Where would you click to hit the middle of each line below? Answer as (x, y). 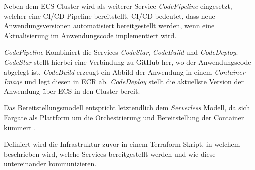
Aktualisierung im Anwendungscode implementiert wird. (90, 35)
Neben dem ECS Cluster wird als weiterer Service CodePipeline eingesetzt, (118, 6)
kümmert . (20, 127)
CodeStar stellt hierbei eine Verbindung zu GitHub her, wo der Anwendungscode (127, 61)
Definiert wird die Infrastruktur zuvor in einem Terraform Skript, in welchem (122, 144)
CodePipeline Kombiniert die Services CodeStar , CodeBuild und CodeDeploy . (121, 52)
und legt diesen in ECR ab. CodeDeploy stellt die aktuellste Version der (134, 81)
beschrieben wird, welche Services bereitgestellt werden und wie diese (110, 153)
